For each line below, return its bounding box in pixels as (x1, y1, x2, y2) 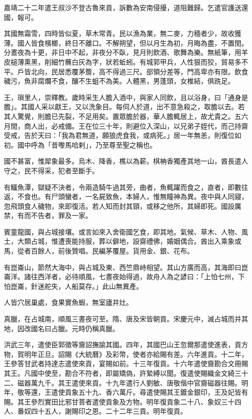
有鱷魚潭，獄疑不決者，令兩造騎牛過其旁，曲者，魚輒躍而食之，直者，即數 (4, 182, 241, 192)
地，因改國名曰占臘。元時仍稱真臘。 (4, 323, 119, 333)
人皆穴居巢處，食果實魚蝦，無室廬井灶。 (4, 297, 133, 307)
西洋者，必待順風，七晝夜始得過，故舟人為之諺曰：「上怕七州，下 (37, 271, 245, 282)
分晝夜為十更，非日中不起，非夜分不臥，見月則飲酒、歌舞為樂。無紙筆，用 (4, 47, 241, 57)
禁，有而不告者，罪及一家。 (4, 210, 92, 220)
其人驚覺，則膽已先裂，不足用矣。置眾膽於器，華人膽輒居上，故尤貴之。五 (4, 111, 241, 121)
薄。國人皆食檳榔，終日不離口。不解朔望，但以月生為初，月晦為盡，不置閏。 (4, 37, 248, 48)
